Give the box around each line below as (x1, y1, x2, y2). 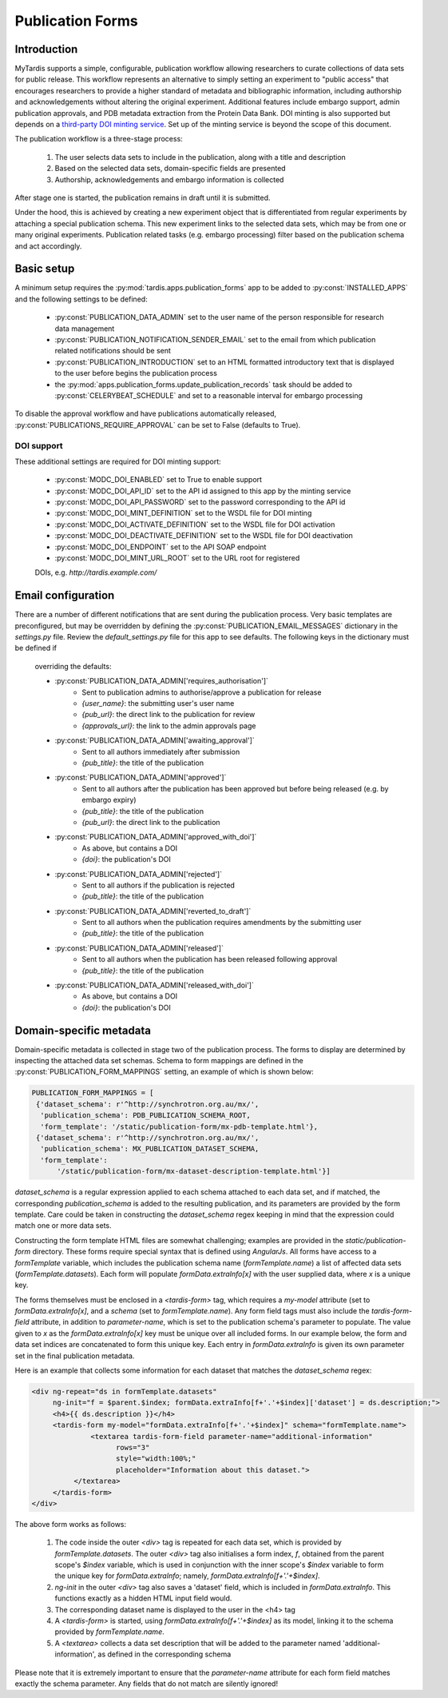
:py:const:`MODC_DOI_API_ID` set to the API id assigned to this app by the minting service (54, 486, 351, 496)
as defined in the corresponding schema (97, 1649, 232, 1659)
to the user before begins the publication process (54, 369, 217, 378)
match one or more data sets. (14, 1221, 112, 1230)
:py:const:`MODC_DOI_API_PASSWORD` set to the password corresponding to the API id (54, 497, 346, 507)
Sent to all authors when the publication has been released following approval (81, 955, 338, 964)
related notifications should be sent (54, 346, 172, 356)
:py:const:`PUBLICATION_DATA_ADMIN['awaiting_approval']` (54, 735, 255, 745)
